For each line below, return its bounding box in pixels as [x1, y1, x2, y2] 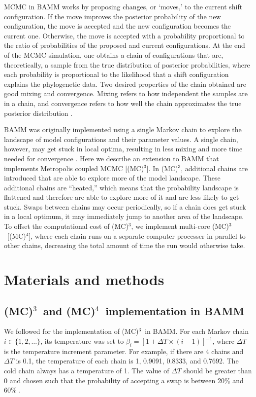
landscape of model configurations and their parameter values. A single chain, [4, 134, 238, 144]
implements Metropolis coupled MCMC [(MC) [4, 163, 144, 173]
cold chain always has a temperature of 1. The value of [4, 365, 169, 375]
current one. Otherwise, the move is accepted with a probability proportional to [4, 30, 245, 40]
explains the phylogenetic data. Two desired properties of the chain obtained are [4, 78, 246, 89]
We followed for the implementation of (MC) [4, 326, 139, 336]
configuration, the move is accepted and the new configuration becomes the [4, 21, 231, 31]
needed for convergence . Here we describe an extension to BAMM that [4, 153, 219, 163]
